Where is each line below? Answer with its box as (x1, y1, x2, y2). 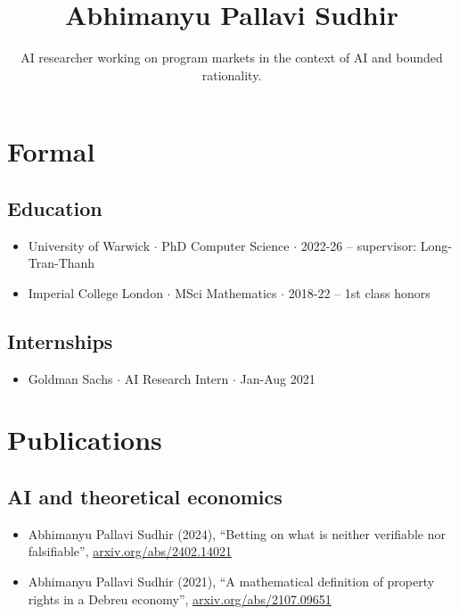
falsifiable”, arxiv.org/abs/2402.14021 (28, 542, 232, 561)
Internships (7, 327, 113, 354)
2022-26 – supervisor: (300, 236, 417, 254)
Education (7, 194, 102, 221)
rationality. (201, 65, 262, 84)
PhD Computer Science (161, 236, 290, 254)
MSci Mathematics (175, 283, 277, 302)
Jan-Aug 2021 (240, 369, 316, 387)
